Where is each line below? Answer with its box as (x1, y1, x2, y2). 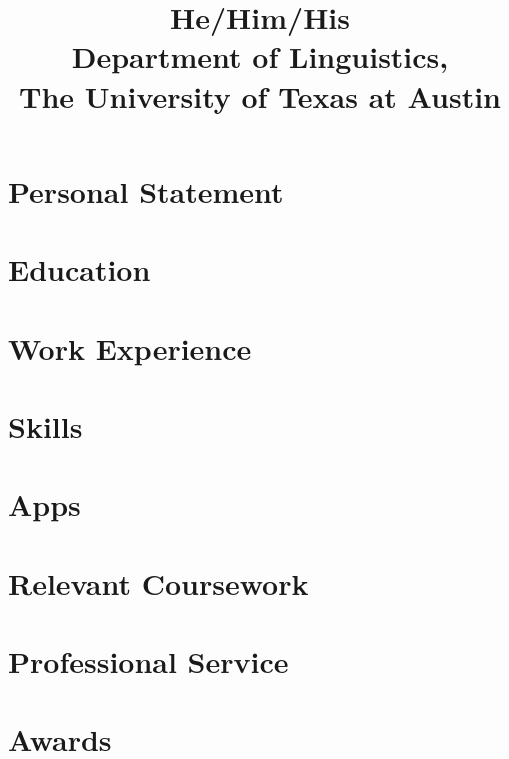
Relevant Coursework (8, 562, 309, 603)
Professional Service (8, 641, 289, 681)
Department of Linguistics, (71, 36, 449, 77)
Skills (8, 405, 83, 446)
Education (8, 249, 151, 290)
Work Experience (8, 327, 252, 368)
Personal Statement (8, 170, 284, 211)
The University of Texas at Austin (19, 75, 501, 116)
